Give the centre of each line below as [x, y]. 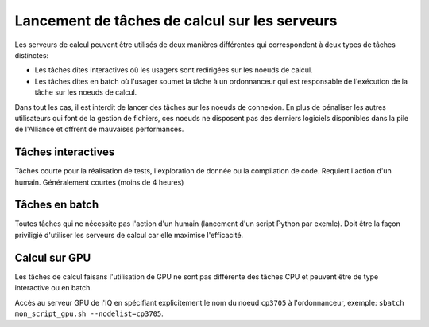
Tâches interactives [65, 152]
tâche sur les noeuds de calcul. [86, 92]
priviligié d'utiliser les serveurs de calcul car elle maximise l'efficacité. [129, 235]
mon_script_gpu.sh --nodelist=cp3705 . [89, 313]
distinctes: [32, 55]
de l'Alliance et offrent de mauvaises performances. [99, 129]
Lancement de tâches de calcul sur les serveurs [176, 21]
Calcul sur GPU [53, 257]
